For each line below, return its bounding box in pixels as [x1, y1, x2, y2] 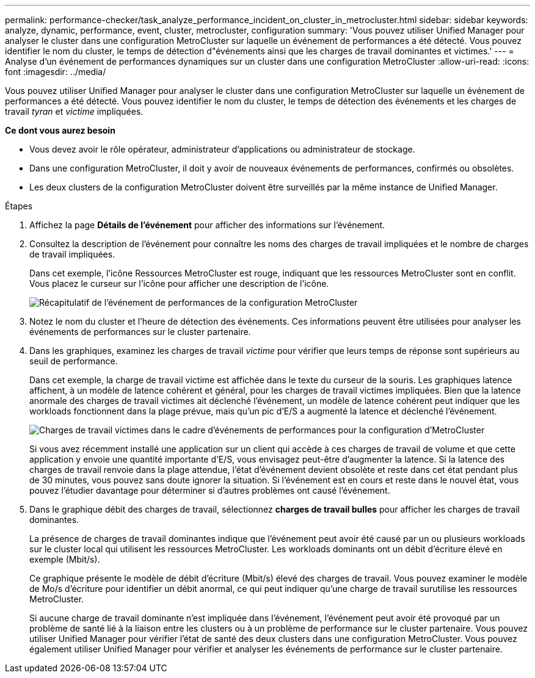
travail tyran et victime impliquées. [5, 106, 144, 117]
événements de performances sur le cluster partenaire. [29, 326, 251, 337]
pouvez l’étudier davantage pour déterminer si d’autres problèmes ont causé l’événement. [29, 485, 390, 496]
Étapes [5, 201, 33, 211]
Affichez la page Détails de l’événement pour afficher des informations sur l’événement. [29, 220, 385, 230]
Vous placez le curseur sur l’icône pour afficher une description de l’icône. [29, 278, 329, 289]
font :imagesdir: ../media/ [5, 67, 106, 77]
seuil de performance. [29, 356, 118, 366]
